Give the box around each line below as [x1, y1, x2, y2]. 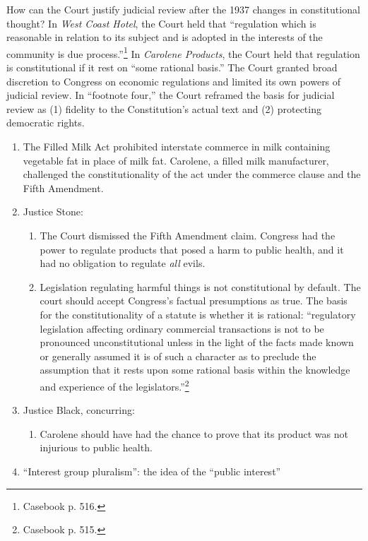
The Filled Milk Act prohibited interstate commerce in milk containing [23, 139, 331, 153]
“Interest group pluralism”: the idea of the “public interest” [23, 463, 281, 478]
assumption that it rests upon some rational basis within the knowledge [40, 362, 350, 377]
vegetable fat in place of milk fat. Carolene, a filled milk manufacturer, [23, 153, 329, 167]
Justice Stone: [23, 204, 83, 219]
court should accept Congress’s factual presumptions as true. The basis [40, 293, 348, 308]
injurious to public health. [40, 440, 153, 455]
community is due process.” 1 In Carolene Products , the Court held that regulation [6, 44, 360, 61]
